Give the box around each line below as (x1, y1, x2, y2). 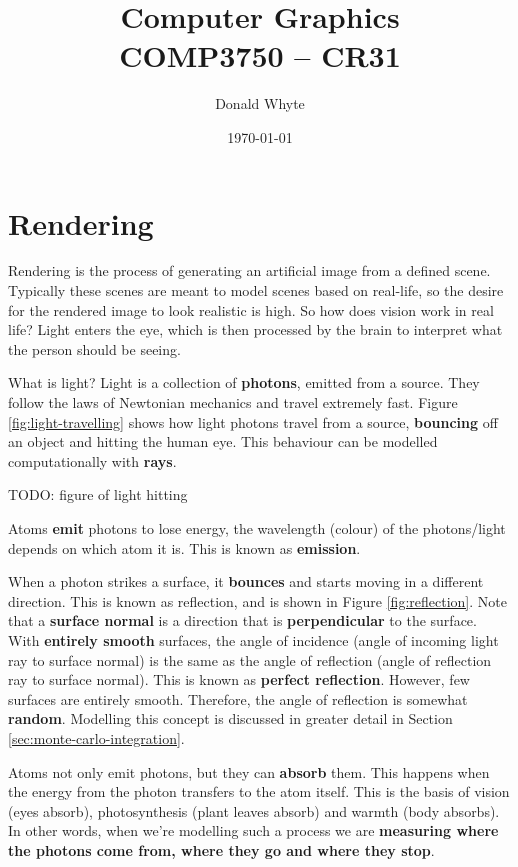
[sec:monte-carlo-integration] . (8, 727, 185, 748)
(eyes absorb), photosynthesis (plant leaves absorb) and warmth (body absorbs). (8, 800, 500, 821)
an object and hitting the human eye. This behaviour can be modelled (8, 431, 438, 452)
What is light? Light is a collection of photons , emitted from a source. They (8, 372, 480, 393)
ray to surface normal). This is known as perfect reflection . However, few (8, 669, 470, 690)
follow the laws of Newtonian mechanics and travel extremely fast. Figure (8, 392, 458, 412)
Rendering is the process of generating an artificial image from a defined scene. (8, 260, 491, 281)
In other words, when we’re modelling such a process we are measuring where (8, 820, 499, 841)
